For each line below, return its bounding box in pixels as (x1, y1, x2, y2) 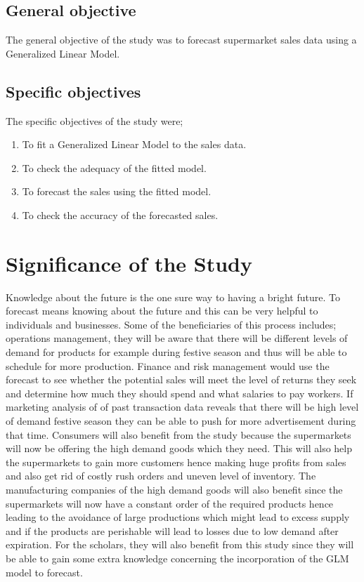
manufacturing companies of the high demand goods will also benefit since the (6, 482, 343, 496)
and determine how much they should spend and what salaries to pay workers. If (6, 385, 353, 400)
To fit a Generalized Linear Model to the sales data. (22, 137, 247, 152)
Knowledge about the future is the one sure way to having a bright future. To (6, 289, 340, 304)
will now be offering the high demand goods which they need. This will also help (6, 441, 352, 456)
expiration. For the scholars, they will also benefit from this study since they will (6, 537, 354, 552)
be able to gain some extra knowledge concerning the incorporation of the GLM (6, 550, 349, 565)
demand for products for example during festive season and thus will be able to (6, 345, 347, 359)
